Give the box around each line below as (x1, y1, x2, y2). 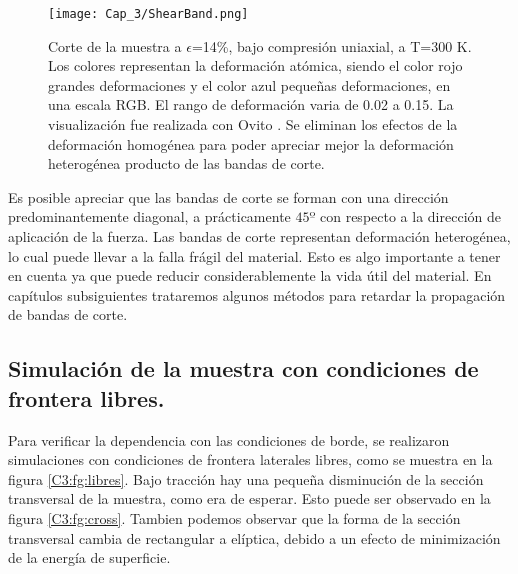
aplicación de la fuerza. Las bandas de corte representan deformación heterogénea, (8, 226, 511, 246)
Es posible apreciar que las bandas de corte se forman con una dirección (8, 186, 449, 207)
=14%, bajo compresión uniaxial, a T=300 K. (191, 35, 472, 56)
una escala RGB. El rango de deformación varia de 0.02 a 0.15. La (48, 94, 454, 115)
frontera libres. (8, 382, 165, 413)
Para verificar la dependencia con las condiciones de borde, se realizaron (8, 429, 450, 450)
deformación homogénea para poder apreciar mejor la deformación (48, 133, 454, 154)
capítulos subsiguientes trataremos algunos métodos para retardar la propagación (8, 284, 506, 305)
